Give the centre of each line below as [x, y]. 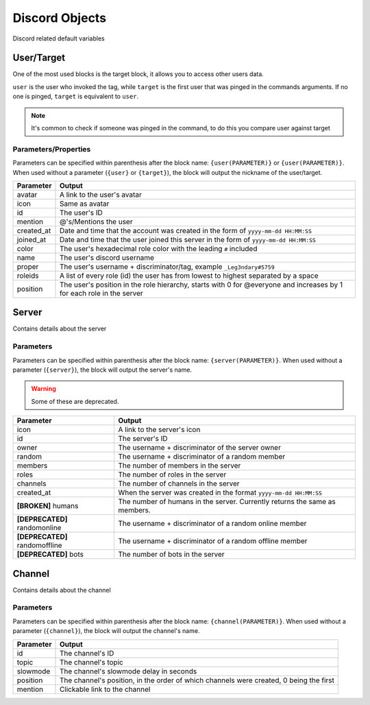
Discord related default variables [59, 38]
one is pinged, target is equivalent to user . [76, 97]
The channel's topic [91, 662]
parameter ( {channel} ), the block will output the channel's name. [106, 631]
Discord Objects [59, 18]
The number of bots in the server [172, 554]
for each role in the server [101, 293]
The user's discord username [107, 257]
